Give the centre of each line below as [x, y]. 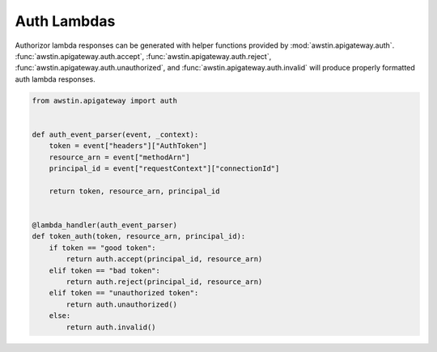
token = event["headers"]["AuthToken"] [128, 146]
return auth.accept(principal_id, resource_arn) [164, 259]
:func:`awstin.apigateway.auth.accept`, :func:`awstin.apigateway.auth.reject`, [143, 56]
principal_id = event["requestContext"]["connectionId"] [164, 169]
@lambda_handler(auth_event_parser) [105, 225]
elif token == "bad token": [105, 270]
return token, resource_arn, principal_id [134, 191]
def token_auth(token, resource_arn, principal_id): [139, 236]
